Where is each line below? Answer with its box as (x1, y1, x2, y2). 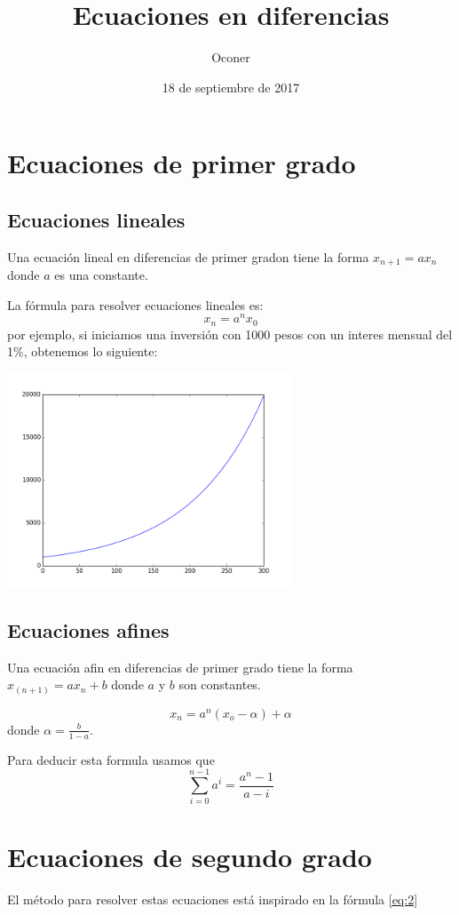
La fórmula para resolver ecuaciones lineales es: (7, 295, 264, 314)
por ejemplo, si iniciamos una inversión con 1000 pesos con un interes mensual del (7, 324, 453, 343)
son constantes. (178, 675, 261, 694)
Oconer (211, 48, 250, 67)
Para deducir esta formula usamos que (7, 750, 215, 768)
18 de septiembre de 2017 (162, 77, 300, 96)
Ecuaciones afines (7, 616, 170, 643)
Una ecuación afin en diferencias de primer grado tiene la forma (7, 657, 353, 676)
